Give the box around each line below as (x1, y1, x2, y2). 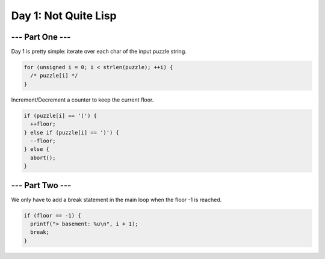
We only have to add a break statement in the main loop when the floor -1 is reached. (11, 196, 222, 203)
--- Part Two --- (11, 180, 72, 190)
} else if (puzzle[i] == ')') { (23, 129, 120, 136)
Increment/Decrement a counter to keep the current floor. (11, 96, 154, 103)
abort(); (30, 154, 56, 161)
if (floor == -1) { (23, 212, 81, 219)
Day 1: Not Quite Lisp (11, 9, 117, 22)
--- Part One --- (11, 32, 71, 42)
